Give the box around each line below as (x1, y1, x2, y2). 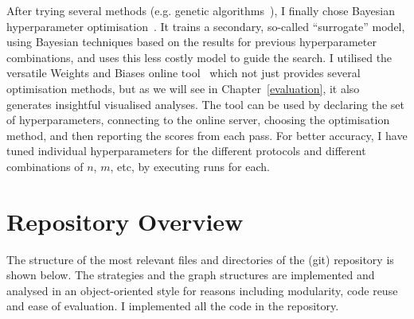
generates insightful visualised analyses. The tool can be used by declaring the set (6, 95, 405, 112)
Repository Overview (6, 204, 244, 237)
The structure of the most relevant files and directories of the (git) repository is (6, 251, 394, 267)
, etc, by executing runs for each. (110, 158, 270, 174)
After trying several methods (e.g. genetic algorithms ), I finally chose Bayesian (6, 2, 395, 18)
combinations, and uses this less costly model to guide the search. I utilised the (6, 49, 393, 65)
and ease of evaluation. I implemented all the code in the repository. (6, 298, 339, 314)
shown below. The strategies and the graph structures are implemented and (6, 266, 375, 283)
